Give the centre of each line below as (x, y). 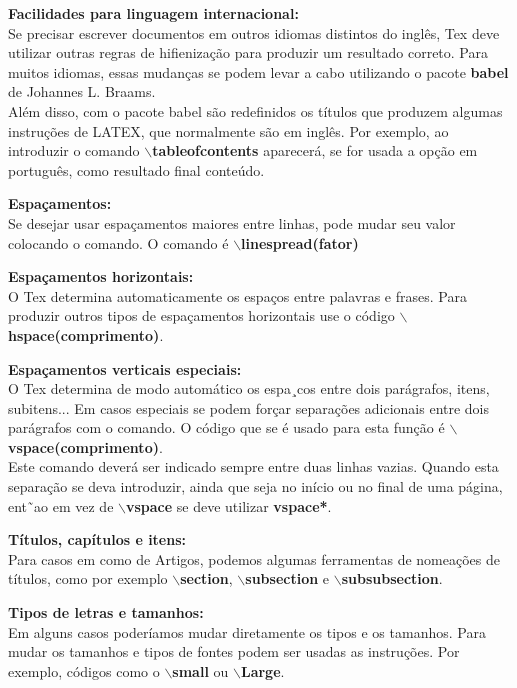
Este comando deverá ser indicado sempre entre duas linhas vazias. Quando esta (253, 466)
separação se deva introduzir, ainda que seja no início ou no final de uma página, (255, 486)
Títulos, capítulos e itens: (97, 539)
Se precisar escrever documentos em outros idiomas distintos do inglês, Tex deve (254, 32)
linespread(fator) (300, 242)
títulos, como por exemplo (88, 578)
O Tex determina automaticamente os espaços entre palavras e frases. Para (237, 295)
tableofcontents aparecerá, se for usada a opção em (315, 150)
